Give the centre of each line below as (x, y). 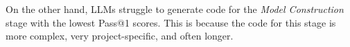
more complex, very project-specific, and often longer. (120, 36)
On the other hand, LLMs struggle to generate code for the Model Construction (175, 9)
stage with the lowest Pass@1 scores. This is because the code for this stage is (171, 22)
